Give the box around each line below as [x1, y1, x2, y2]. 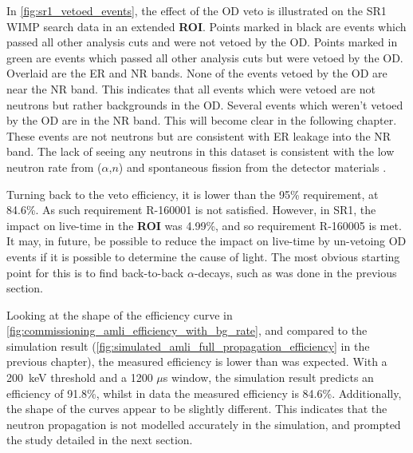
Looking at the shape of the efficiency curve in [6, 306, 233, 323]
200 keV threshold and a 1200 [6, 369, 153, 386]
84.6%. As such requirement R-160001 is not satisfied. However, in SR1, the [6, 201, 376, 218]
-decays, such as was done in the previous [194, 264, 397, 280]
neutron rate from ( [6, 158, 102, 175]
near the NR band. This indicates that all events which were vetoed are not [6, 80, 376, 97]
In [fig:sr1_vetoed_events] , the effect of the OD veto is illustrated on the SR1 [6, 2, 387, 18]
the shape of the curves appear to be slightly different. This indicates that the [6, 400, 387, 417]
